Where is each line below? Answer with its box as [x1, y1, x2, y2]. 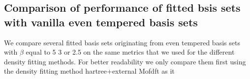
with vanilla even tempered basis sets [4, 14, 198, 29]
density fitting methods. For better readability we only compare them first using [4, 56, 246, 66]
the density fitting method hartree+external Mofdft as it [4, 66, 175, 76]
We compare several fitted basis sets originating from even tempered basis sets [4, 37, 240, 47]
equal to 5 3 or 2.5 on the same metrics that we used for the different [26, 47, 235, 57]
